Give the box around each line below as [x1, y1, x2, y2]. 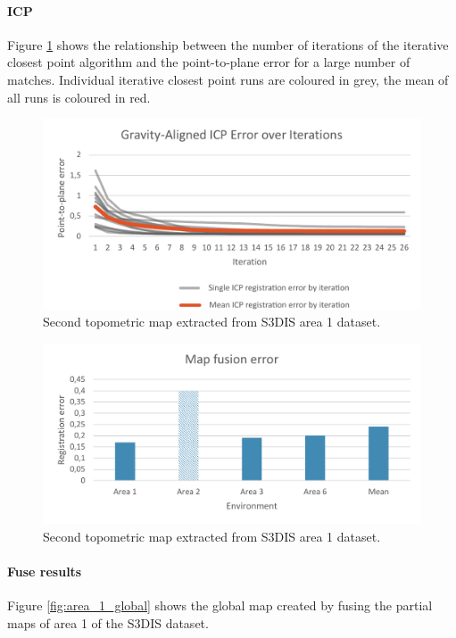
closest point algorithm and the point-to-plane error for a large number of [7, 53, 410, 71]
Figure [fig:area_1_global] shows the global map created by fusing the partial [7, 596, 433, 615]
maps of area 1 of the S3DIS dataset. [7, 614, 209, 633]
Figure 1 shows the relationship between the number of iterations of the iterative [7, 35, 449, 54]
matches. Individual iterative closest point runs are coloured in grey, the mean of [7, 70, 449, 88]
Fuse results [7, 562, 82, 581]
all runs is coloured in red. [7, 87, 151, 106]
